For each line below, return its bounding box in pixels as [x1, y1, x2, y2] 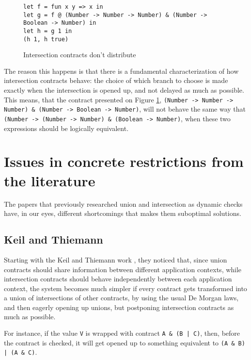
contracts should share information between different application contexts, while [4, 264, 242, 274]
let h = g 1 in [23, 27, 72, 34]
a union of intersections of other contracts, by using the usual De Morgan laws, [4, 293, 239, 303]
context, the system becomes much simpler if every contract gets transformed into [4, 283, 247, 293]
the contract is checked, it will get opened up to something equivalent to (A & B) [4, 337, 245, 347]
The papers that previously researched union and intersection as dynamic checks [4, 198, 243, 209]
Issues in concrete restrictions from [4, 151, 244, 171]
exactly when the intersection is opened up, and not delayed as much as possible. [4, 85, 244, 95]
